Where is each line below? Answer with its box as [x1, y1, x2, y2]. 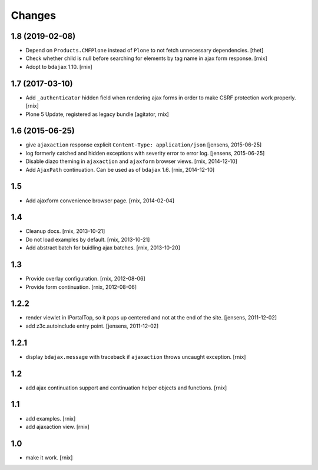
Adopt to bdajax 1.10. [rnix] [25, 63, 92, 70]
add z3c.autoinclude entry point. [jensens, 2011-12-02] [25, 322, 159, 329]
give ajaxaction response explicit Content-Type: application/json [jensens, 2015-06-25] [25, 141, 262, 148]
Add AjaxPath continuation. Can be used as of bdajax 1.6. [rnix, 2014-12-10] [25, 166, 215, 173]
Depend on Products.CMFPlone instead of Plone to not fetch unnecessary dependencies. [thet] [25, 47, 264, 54]
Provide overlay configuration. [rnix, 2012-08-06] [25, 275, 145, 282]
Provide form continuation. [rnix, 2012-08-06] [25, 283, 137, 291]
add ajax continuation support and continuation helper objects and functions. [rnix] [25, 384, 227, 391]
